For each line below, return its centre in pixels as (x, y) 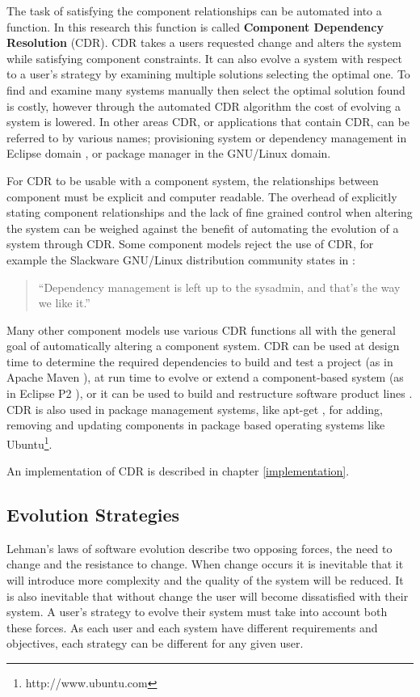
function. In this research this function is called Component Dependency (195, 26)
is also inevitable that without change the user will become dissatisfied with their (208, 596)
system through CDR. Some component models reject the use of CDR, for (190, 244)
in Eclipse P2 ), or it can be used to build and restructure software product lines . (210, 393)
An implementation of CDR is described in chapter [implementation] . (178, 471)
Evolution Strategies (93, 515)
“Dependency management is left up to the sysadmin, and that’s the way (219, 287)
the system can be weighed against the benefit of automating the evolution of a (203, 228)
